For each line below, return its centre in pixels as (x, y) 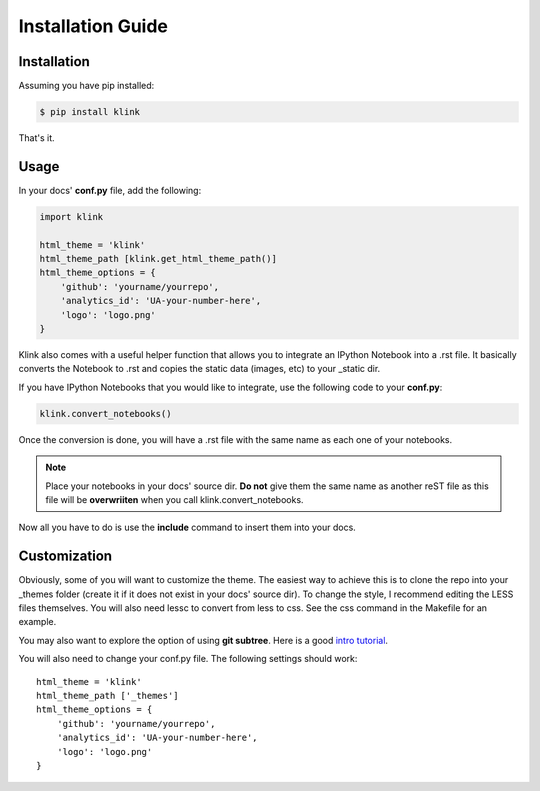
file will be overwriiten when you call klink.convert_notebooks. (174, 499)
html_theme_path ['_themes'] (107, 695)
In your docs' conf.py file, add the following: (110, 190)
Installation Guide (93, 26)
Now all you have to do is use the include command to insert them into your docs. (187, 527)
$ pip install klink (89, 112)
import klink (71, 216)
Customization (65, 556)
